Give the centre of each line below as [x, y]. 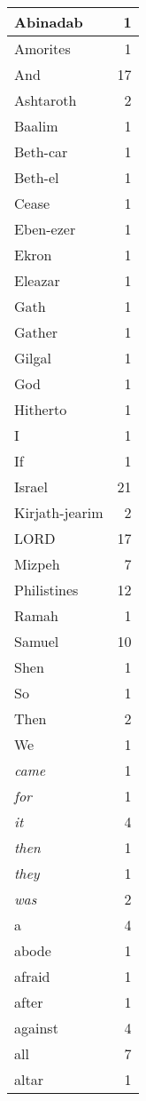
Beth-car [41, 152]
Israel [31, 487]
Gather [36, 332]
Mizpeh [37, 564]
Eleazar [37, 280]
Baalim [36, 126]
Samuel [37, 641]
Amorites [42, 48]
